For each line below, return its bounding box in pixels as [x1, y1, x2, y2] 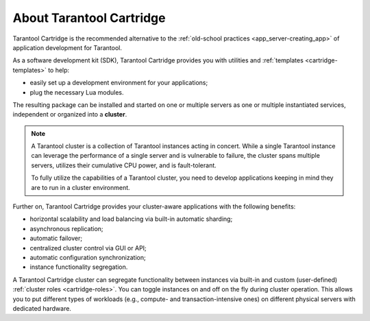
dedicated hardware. [12, 304, 72, 312]
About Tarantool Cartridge [12, 10, 166, 25]
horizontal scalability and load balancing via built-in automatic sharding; [29, 215, 233, 223]
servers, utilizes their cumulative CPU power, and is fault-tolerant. [31, 161, 217, 169]
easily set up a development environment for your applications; [29, 79, 208, 87]
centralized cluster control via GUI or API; [29, 243, 147, 252]
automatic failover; [29, 234, 82, 243]
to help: [48, 66, 70, 74]
